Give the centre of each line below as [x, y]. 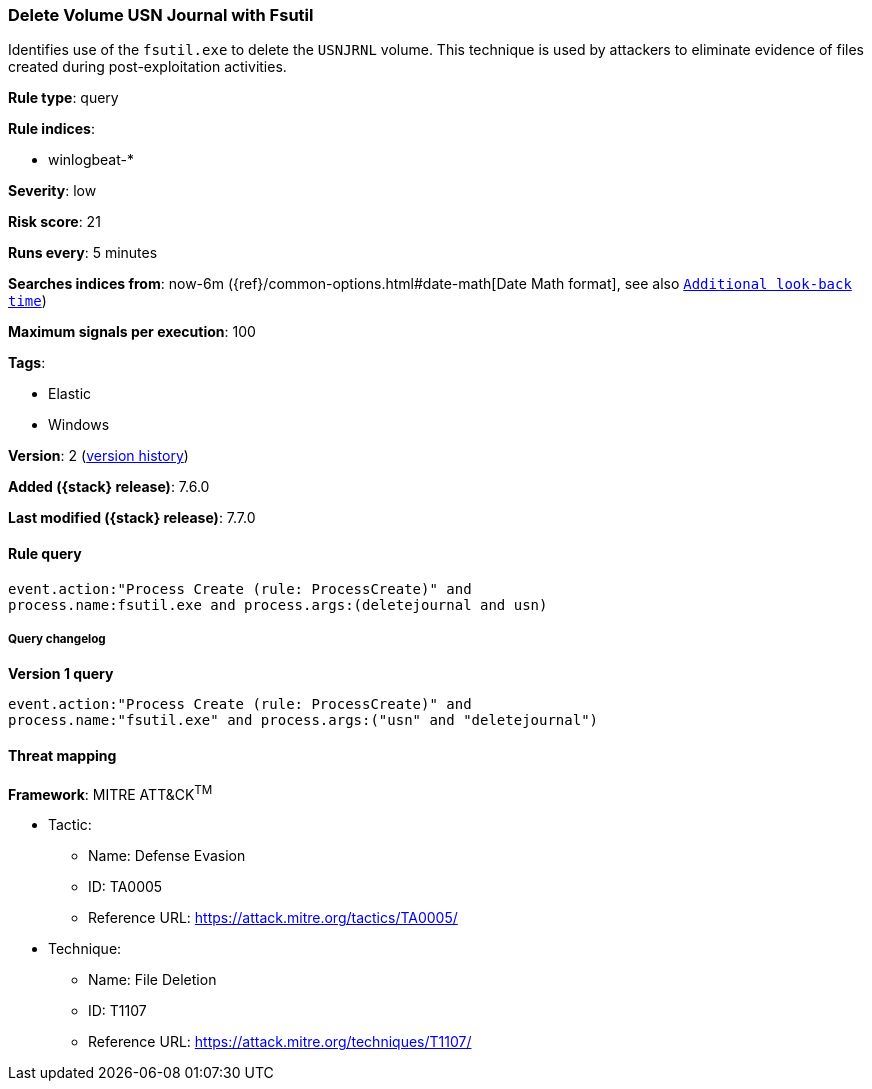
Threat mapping [62, 755]
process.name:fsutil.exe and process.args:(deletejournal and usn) [278, 604]
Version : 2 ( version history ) [98, 456]
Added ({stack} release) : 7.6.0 [109, 487]
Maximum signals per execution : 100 [132, 332]
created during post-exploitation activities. [147, 67]
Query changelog [57, 638]
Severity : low [52, 191]
